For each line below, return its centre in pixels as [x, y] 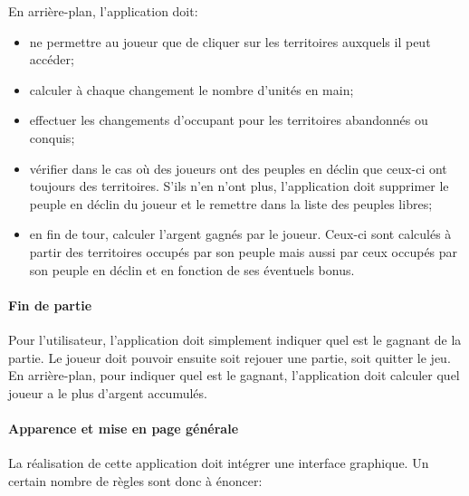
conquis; [52, 137]
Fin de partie [50, 305]
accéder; [52, 59]
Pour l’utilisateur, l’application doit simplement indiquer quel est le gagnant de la [235, 339]
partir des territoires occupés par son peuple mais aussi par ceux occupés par [244, 251]
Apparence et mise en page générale [124, 428]
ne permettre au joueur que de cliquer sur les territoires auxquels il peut [230, 41]
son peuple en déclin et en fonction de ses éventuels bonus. [192, 269]
